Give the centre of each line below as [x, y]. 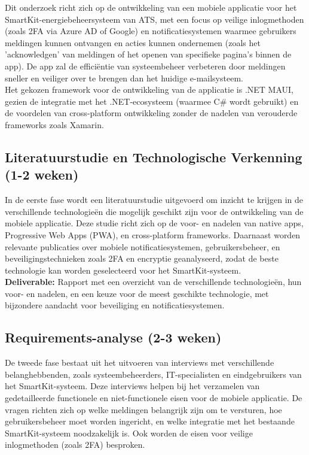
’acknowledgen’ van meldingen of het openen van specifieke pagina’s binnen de [148, 54]
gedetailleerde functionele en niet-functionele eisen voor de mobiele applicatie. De [154, 398]
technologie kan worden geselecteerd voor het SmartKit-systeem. [123, 270]
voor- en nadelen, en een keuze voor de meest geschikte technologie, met [137, 293]
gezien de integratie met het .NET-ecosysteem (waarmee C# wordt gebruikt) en [152, 101]
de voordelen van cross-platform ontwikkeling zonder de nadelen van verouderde [151, 113]
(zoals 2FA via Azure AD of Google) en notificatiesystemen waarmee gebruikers [151, 31]
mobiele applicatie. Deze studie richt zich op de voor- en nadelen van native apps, [154, 223]
